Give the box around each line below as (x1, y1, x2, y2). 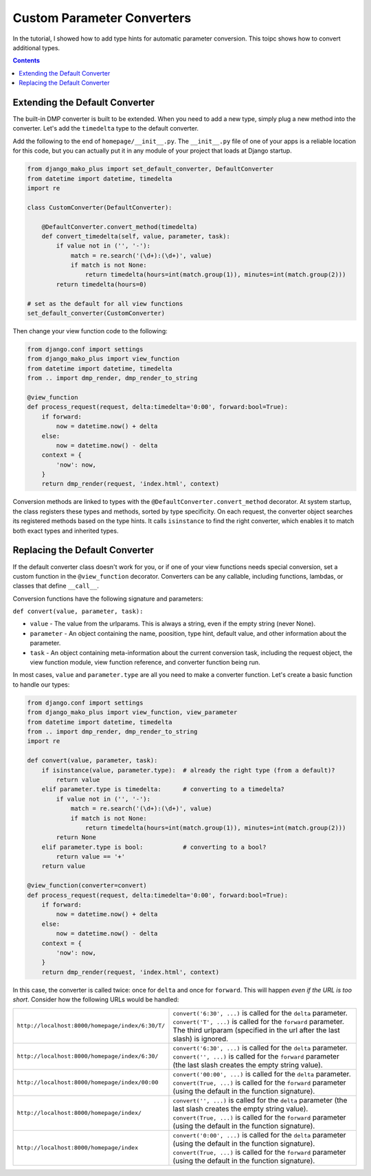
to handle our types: (12, 680, 70, 689)
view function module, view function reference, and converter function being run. (30, 658, 260, 667)
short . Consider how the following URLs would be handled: (12, 995, 179, 1003)
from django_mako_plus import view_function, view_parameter (27, 709, 238, 716)
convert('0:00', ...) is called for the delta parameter (172, 1130, 346, 1140)
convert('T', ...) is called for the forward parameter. (172, 1017, 345, 1026)
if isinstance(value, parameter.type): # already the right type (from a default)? (41, 766, 336, 774)
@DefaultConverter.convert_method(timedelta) (41, 223, 198, 230)
